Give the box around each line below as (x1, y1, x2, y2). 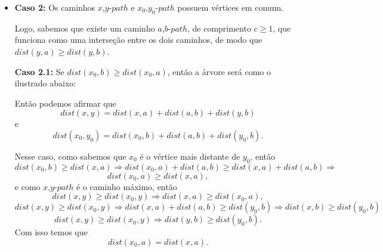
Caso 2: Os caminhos (14, 1, 95, 13)
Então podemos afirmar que (14, 97, 116, 109)
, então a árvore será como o (167, 65, 271, 77)
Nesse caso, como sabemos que (14, 150, 126, 162)
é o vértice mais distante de (140, 150, 240, 162)
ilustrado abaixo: (14, 77, 76, 89)
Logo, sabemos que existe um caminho (14, 21, 155, 34)
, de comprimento (187, 21, 251, 34)
